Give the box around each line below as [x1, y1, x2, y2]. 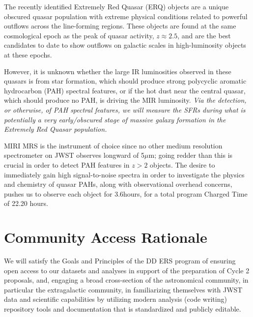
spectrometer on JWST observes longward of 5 [4, 150, 145, 160]
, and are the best [177, 30, 231, 40]
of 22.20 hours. [4, 198, 48, 208]
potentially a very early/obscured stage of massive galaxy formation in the [4, 114, 226, 124]
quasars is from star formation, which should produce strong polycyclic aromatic [4, 76, 247, 86]
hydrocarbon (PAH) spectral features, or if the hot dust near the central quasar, [4, 85, 246, 95]
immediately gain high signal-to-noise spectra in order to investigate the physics [4, 169, 245, 179]
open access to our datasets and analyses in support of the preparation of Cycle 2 [4, 265, 250, 275]
